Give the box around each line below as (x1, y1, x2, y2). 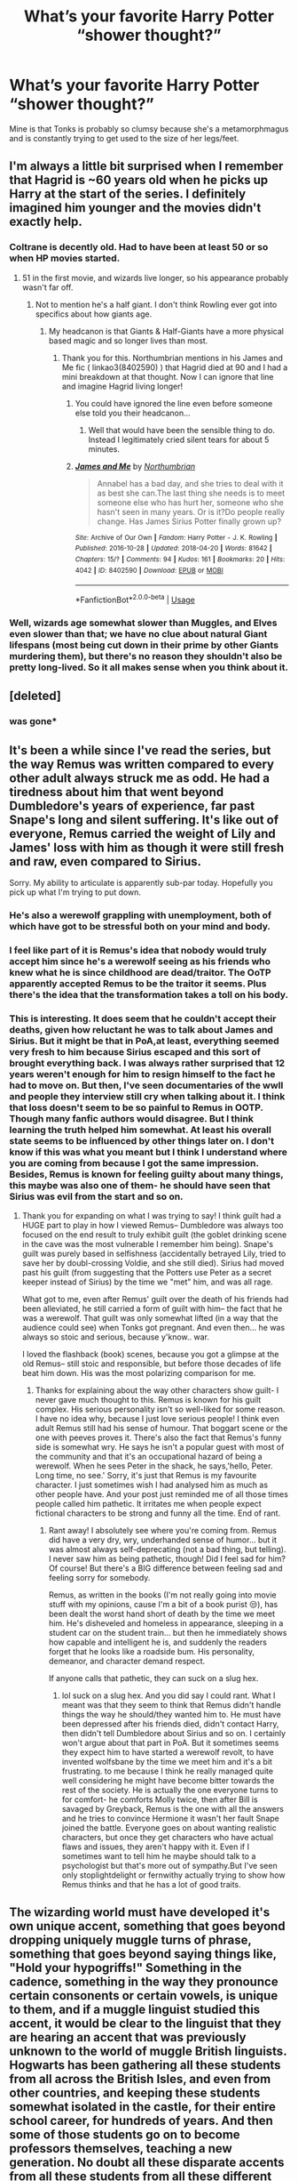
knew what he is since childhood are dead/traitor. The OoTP (9, 966, 272, 978)
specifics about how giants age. (35, 309, 153, 319)
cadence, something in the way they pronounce (9, 1975, 278, 1990)
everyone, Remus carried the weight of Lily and (9, 825, 277, 841)
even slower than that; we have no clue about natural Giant (9, 627, 268, 640)
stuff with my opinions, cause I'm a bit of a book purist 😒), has (48, 1599, 278, 1610)
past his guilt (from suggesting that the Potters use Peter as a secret (21, 1268, 272, 1278)
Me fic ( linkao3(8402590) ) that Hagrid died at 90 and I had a (61, 362, 288, 373)
